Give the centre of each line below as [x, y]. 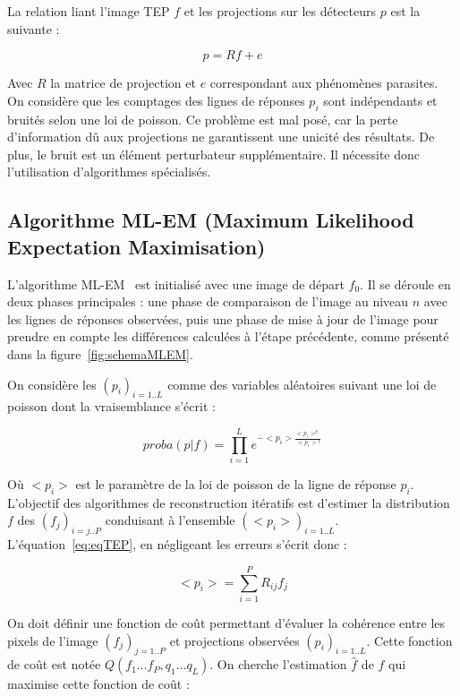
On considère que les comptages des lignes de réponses [156, 100]
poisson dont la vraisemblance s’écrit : [111, 406]
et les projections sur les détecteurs [280, 11]
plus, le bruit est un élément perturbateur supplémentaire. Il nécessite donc [214, 154]
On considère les [52, 384]
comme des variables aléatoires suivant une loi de [302, 384]
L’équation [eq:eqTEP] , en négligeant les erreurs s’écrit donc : [177, 544]
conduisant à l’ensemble [170, 520]
